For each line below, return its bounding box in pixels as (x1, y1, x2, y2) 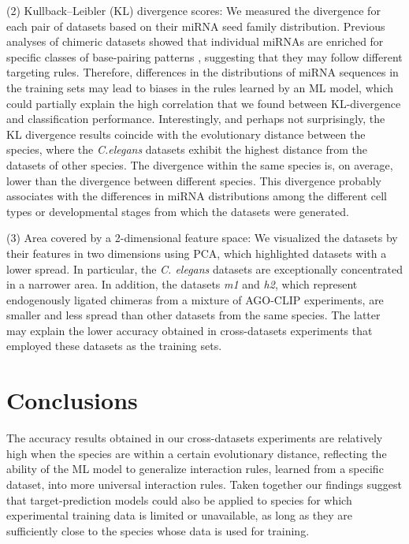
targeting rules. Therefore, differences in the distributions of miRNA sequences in (6, 64, 399, 80)
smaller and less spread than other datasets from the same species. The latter (6, 307, 381, 323)
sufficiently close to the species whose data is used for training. (6, 522, 310, 538)
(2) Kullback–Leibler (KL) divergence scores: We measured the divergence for (6, 2, 381, 18)
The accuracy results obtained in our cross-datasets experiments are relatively (6, 430, 383, 446)
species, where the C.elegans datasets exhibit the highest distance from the (6, 141, 367, 158)
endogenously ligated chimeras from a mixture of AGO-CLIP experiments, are (6, 291, 384, 307)
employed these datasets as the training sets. (6, 337, 222, 354)
